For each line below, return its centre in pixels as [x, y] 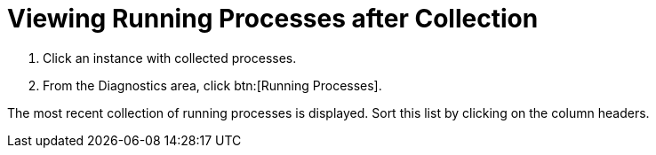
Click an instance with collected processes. [170, 58]
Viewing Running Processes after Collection [273, 19]
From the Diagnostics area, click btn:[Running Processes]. [212, 85]
